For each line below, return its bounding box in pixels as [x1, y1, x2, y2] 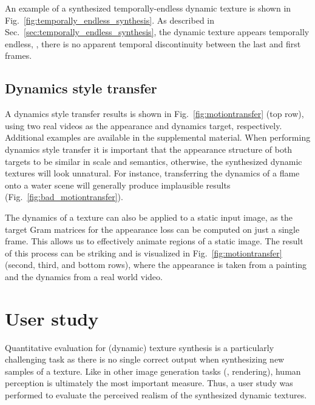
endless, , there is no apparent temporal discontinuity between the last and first [5, 37, 301, 50]
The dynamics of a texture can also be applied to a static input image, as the [5, 210, 293, 223]
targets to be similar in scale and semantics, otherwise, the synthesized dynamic [5, 155, 302, 167]
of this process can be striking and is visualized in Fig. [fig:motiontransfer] [5, 246, 282, 259]
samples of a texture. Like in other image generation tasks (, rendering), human [5, 364, 301, 377]
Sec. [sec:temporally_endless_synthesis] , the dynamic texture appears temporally [5, 25, 310, 38]
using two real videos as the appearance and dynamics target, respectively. [5, 119, 282, 132]
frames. [5, 49, 32, 62]
